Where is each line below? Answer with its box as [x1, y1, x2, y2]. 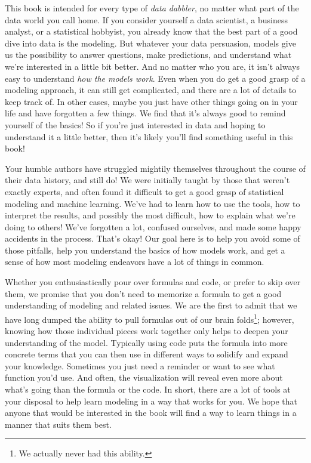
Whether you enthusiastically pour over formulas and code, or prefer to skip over [5, 276, 301, 288]
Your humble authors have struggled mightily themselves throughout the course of [5, 162, 306, 174]
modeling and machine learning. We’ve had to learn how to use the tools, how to [5, 197, 300, 209]
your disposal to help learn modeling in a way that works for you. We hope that [5, 394, 298, 407]
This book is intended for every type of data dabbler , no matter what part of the [5, 2, 299, 14]
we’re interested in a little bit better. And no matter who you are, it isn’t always [5, 60, 300, 72]
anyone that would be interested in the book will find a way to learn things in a [5, 406, 297, 419]
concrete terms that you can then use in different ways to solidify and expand [5, 348, 288, 360]
